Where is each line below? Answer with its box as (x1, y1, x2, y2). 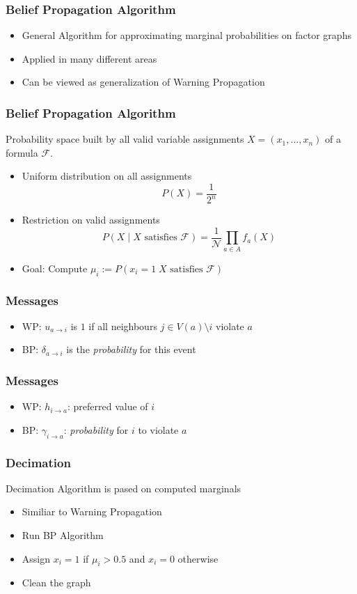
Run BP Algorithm (22, 528, 104, 542)
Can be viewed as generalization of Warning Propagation (22, 75, 265, 89)
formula (6, 145, 38, 159)
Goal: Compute (22, 260, 88, 275)
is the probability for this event (66, 342, 196, 357)
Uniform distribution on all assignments (22, 169, 192, 183)
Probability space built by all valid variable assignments (6, 132, 244, 146)
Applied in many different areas (22, 51, 157, 65)
